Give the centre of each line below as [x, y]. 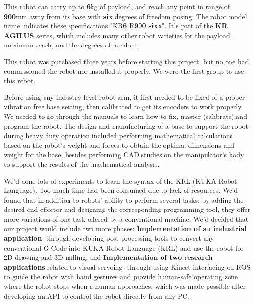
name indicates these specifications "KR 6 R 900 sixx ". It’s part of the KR [116, 26]
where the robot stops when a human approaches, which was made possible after [125, 286]
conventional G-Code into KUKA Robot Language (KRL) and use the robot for [124, 247]
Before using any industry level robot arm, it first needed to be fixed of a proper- [126, 97]
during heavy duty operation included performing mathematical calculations [118, 135]
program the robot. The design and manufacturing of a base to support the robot [126, 126]
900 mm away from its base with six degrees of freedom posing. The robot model [126, 16]
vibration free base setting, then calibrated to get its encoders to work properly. [124, 106]
